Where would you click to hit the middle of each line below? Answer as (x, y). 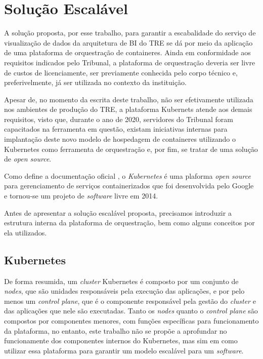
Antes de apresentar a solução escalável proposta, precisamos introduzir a (118, 212)
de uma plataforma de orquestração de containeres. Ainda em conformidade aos (127, 52)
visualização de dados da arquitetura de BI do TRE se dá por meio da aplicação (128, 42)
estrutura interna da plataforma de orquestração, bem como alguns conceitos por (129, 223)
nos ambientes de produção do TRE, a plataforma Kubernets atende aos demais (128, 109)
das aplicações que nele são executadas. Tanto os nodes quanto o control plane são (131, 311)
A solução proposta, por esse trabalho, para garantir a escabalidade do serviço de (130, 33)
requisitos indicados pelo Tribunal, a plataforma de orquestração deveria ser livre (130, 62)
